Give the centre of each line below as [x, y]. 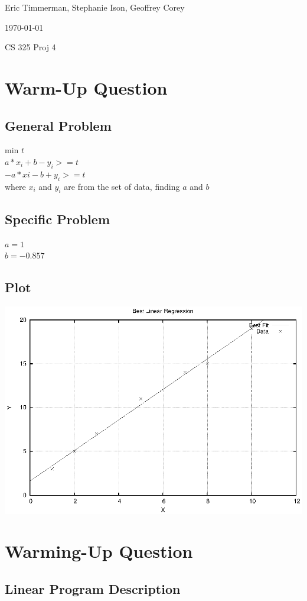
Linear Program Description [93, 588]
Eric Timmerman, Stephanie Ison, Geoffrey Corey [95, 7]
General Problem [58, 125]
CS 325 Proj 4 [30, 47]
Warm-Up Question [86, 87]
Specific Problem [58, 219]
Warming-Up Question [99, 551]
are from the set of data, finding [122, 186]
